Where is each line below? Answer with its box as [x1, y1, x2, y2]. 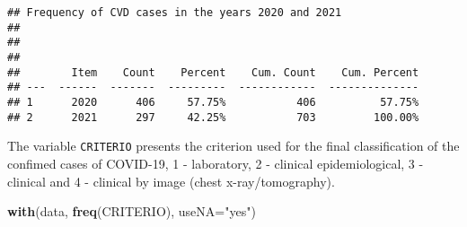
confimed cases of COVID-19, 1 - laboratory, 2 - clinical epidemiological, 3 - [7, 153, 424, 172]
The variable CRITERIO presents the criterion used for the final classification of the [7, 136, 460, 155]
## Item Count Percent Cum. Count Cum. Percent [7, 65, 419, 79]
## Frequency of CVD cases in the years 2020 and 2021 [7, 6, 342, 19]
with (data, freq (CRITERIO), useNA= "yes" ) [7, 202, 256, 221]
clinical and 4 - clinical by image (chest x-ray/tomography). [7, 171, 335, 190]
